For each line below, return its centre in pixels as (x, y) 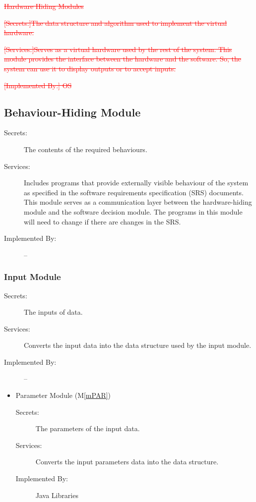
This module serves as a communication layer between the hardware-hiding (138, 202)
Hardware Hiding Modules (44, 6)
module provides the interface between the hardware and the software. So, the (123, 59)
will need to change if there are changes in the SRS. (102, 221)
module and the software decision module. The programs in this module (133, 211)
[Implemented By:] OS (38, 85)
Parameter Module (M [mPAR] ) (63, 395)
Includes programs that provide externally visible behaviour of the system (136, 183)
